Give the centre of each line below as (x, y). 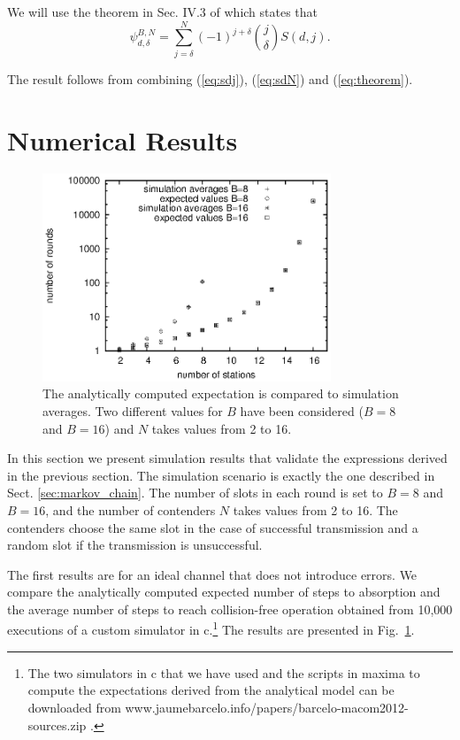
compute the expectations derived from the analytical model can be (211, 690)
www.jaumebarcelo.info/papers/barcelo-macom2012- (267, 707)
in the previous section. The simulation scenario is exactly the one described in (221, 475)
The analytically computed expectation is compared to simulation (221, 393)
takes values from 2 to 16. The (315, 509)
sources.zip (57, 725)
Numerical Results (123, 139)
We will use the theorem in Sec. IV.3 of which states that (163, 12)
